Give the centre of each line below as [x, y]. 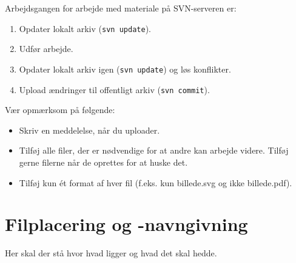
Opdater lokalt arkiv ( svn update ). [85, 28]
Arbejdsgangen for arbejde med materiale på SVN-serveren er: [121, 8]
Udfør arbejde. [46, 49]
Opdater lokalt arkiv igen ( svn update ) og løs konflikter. [125, 69]
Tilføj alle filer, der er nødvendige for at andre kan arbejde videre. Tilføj [154, 150]
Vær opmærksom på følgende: [60, 110]
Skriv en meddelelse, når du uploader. [89, 130]
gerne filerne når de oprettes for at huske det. [103, 162]
